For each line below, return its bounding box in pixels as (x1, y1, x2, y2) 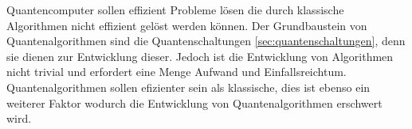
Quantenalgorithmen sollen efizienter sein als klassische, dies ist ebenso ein (6, 78, 371, 95)
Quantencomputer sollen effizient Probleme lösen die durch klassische (6, 2, 344, 17)
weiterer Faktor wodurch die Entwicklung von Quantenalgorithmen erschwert (6, 94, 383, 111)
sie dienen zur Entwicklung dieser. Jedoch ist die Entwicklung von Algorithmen (6, 47, 394, 64)
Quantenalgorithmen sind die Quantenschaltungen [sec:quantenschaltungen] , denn (6, 32, 406, 49)
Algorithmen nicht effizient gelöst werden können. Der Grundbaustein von (6, 17, 367, 33)
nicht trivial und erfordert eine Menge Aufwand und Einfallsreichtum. (6, 63, 347, 80)
